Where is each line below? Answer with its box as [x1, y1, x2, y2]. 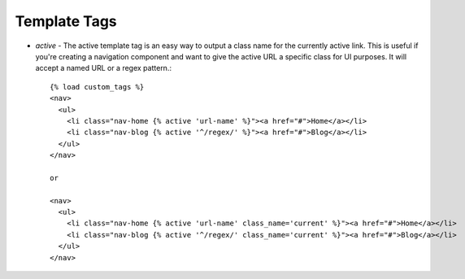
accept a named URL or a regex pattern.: [35, 63, 172, 73]
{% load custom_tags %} [50, 82, 145, 91]
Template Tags [15, 12, 117, 30]
